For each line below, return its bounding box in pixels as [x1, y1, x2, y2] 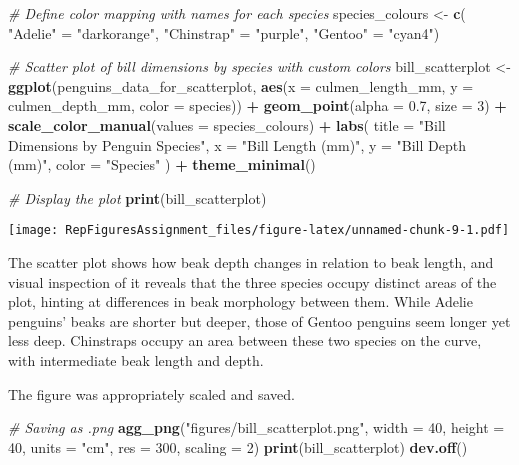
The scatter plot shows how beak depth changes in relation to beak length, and [8, 252, 494, 272]
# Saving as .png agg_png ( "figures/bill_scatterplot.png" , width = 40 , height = [8, 417, 505, 438]
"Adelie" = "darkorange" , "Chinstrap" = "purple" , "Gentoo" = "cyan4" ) [8, 22, 440, 43]
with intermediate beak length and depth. [8, 349, 264, 370]
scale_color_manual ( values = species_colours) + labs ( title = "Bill [8, 114, 446, 135]
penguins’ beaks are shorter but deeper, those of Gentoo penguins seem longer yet [8, 310, 511, 331]
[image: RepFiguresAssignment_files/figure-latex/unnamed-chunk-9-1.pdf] [8, 223, 510, 238]
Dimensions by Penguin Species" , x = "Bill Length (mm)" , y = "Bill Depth [8, 134, 466, 155]
